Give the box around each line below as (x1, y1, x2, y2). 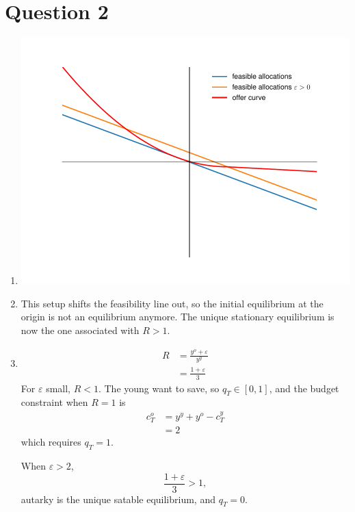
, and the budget (269, 381, 339, 395)
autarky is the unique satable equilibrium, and (21, 491, 215, 506)
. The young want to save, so (98, 381, 220, 395)
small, (46, 381, 70, 395)
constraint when (21, 395, 88, 409)
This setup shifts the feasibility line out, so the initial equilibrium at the (21, 296, 324, 310)
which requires (21, 435, 81, 449)
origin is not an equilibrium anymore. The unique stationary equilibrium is (21, 309, 334, 324)
